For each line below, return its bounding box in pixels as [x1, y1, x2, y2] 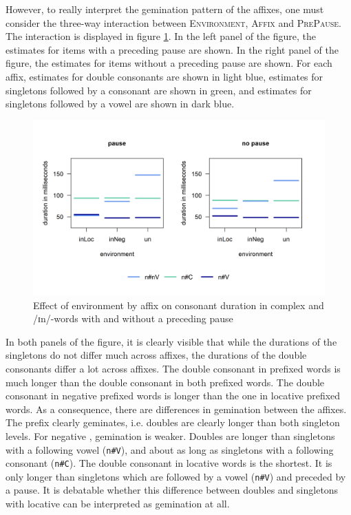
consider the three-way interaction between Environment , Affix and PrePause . [6, 15, 341, 30]
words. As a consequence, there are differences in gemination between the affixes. [6, 401, 347, 416]
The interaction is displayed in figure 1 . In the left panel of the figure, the [6, 29, 317, 43]
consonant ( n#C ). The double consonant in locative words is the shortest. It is [6, 456, 332, 470]
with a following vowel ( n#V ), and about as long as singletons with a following [6, 442, 334, 456]
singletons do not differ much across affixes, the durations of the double [6, 348, 307, 362]
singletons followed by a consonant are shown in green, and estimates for [6, 83, 312, 97]
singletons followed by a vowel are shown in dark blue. [6, 96, 235, 111]
